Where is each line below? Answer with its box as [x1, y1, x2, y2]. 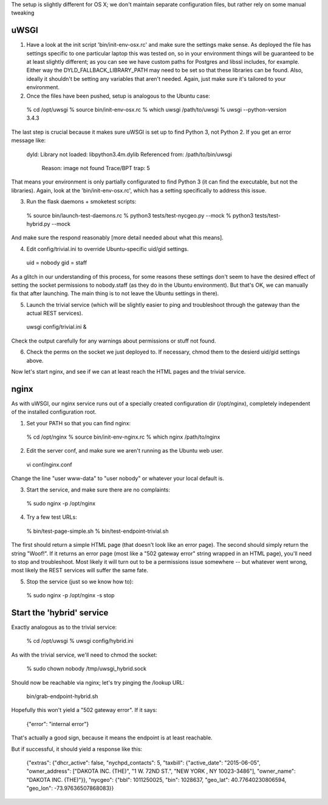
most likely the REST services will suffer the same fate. [11, 567, 149, 574]
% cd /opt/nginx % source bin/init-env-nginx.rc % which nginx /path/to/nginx [26, 433, 220, 440]
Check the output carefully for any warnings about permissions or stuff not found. [11, 337, 216, 344]
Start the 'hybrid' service [11, 608, 109, 618]
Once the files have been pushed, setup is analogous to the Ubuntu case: [26, 92, 211, 100]
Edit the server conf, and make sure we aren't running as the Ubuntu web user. [26, 447, 224, 454]
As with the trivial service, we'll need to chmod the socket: [11, 651, 158, 659]
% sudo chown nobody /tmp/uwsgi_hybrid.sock [26, 665, 147, 673]
